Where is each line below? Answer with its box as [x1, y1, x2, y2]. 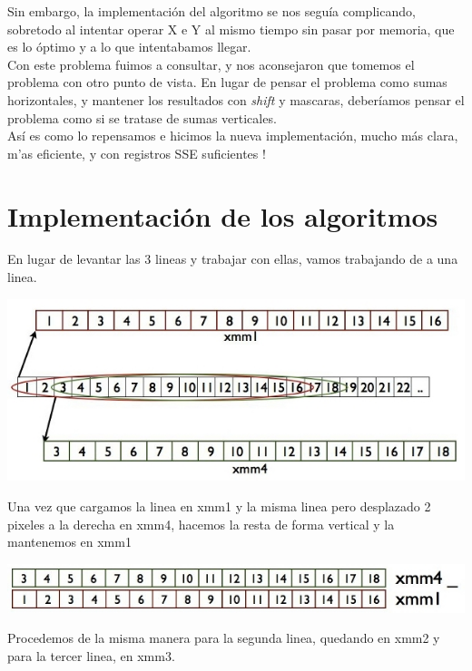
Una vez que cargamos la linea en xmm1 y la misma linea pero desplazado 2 [7, 497, 431, 515]
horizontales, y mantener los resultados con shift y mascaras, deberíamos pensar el [7, 90, 465, 109]
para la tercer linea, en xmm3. [7, 646, 175, 665]
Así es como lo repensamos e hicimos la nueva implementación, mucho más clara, [7, 126, 458, 145]
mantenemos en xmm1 [7, 532, 132, 551]
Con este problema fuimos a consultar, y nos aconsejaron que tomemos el [7, 54, 415, 73]
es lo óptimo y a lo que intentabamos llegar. [7, 37, 251, 56]
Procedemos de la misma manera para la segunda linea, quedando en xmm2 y [7, 628, 440, 647]
